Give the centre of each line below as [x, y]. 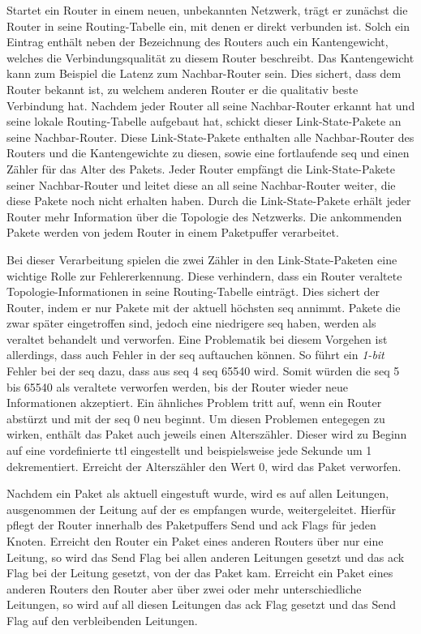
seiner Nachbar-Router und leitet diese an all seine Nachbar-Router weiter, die [201, 184]
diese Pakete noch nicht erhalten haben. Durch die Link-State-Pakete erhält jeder [209, 201]
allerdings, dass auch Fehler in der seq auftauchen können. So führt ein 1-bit [195, 355]
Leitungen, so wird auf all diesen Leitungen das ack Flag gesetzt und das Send [202, 604]
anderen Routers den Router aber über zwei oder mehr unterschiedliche [184, 588]
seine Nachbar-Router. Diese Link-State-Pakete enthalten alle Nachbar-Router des [210, 137]
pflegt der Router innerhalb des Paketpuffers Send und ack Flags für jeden [191, 525]
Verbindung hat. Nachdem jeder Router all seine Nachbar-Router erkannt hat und [211, 105]
